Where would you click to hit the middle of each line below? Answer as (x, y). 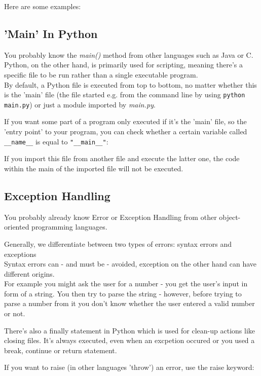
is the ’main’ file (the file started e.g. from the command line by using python (125, 95)
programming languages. (69, 227)
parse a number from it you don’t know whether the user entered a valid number (129, 303)
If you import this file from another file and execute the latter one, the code (122, 158)
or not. (15, 313)
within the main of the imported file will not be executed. (94, 168)
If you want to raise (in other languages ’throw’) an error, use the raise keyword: (129, 367)
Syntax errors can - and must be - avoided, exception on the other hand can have (130, 264)
